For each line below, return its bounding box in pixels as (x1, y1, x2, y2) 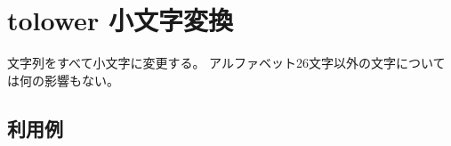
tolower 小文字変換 (7, 2, 233, 38)
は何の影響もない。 (7, 70, 119, 89)
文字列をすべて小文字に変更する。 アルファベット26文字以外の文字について (7, 53, 446, 72)
